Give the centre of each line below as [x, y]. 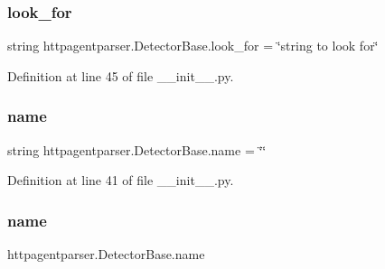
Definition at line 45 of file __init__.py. [121, 75]
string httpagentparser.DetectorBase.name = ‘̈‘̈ [137, 149]
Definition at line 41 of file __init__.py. [121, 180]
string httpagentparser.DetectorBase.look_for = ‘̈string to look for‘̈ [193, 46]
